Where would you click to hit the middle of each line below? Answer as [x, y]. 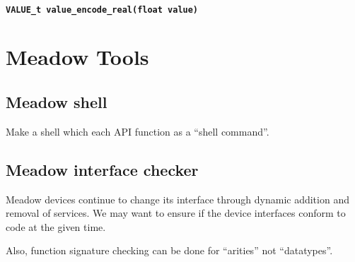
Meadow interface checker [102, 169]
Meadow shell [57, 102]
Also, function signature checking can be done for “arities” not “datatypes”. [169, 250]
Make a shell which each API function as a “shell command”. [138, 131]
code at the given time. [56, 226]
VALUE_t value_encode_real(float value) [102, 10]
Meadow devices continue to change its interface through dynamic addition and [177, 199]
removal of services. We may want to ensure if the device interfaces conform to [176, 213]
